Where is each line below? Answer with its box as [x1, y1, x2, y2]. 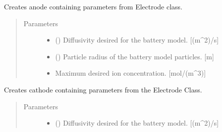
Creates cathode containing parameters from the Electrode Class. [4, 84, 202, 94]
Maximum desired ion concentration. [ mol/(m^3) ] [55, 68, 206, 78]
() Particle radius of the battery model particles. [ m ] [55, 51, 214, 61]
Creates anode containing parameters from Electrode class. [4, 1, 183, 11]
